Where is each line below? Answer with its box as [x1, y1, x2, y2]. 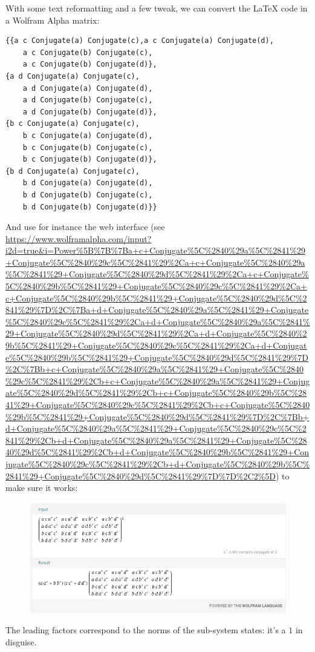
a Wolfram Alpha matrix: [5, 13, 100, 26]
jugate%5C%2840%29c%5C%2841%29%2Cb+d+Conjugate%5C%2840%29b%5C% [5, 457, 310, 470]
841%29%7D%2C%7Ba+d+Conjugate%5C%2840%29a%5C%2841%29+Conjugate [5, 303, 309, 316]
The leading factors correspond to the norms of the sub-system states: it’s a [5, 623, 286, 636]
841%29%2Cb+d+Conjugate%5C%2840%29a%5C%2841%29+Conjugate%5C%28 [5, 433, 307, 446]
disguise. [5, 635, 37, 648]
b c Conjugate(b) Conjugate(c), [22, 143, 153, 152]
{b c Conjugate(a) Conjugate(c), [5, 119, 140, 128]
